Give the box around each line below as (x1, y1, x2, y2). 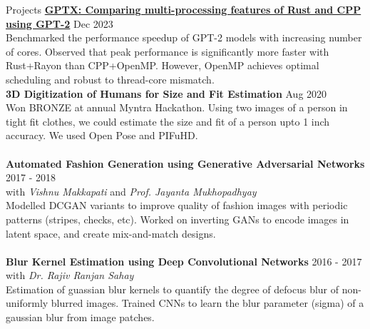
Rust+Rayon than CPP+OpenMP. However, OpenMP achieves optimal (6, 58, 319, 73)
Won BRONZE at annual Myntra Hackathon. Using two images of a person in (6, 100, 348, 115)
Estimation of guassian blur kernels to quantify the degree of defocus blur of (6, 281, 339, 296)
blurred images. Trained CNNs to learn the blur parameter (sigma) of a (51, 295, 364, 310)
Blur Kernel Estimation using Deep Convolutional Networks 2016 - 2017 (6, 253, 362, 268)
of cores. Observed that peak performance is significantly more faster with (6, 44, 329, 59)
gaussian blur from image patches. (6, 310, 155, 325)
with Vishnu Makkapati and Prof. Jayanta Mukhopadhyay (6, 183, 257, 198)
